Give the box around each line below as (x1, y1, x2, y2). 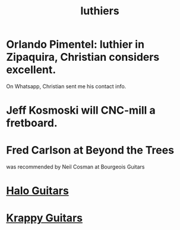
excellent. (6, 63, 56, 77)
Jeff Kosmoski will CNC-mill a (6, 104, 156, 117)
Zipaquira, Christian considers (6, 51, 160, 64)
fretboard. (6, 116, 58, 130)
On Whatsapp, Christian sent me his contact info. (6, 82, 127, 90)
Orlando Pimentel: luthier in (6, 38, 144, 51)
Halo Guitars (6, 184, 70, 198)
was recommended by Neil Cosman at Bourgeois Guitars (6, 163, 145, 170)
